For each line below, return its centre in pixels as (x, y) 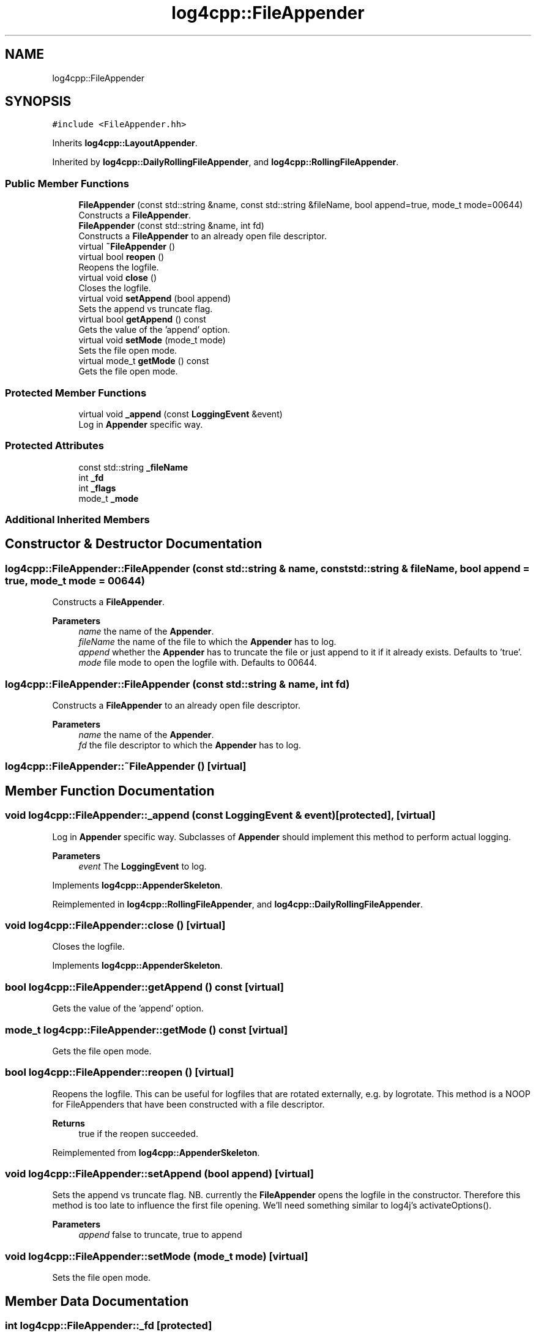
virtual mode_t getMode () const (144, 361)
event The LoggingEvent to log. (143, 866)
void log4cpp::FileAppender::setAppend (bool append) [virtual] (159, 1174)
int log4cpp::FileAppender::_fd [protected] (109, 1325)
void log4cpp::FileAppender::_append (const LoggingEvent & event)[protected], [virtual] (220, 815)
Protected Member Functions (76, 393)
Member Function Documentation (110, 791)
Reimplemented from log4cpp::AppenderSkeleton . (156, 1152)
